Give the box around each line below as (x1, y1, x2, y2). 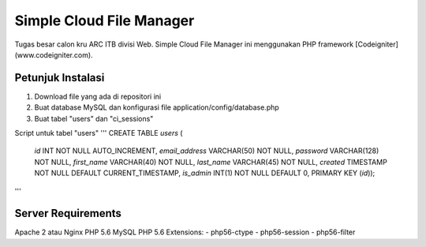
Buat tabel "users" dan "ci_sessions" (34, 114, 154, 123)
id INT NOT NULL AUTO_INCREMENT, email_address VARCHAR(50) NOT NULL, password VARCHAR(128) (34, 146, 379, 155)
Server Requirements (14, 207, 122, 220)
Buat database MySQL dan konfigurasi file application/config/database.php (34, 103, 279, 112)
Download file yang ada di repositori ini (34, 92, 162, 101)
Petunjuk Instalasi (14, 71, 105, 84)
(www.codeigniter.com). (14, 50, 94, 59)
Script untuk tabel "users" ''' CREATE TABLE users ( (14, 129, 183, 138)
